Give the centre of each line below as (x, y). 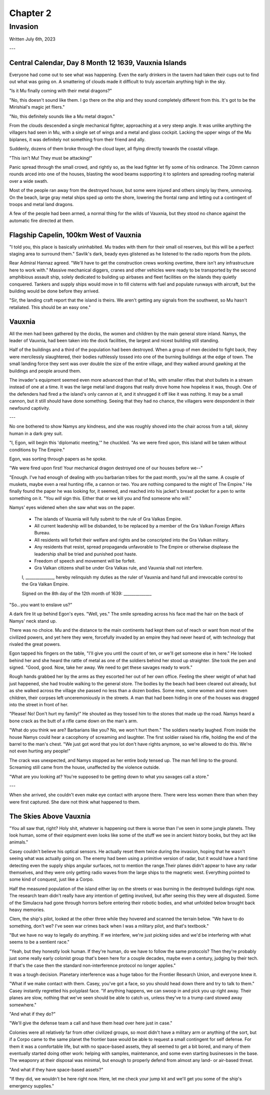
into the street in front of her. (39, 705)
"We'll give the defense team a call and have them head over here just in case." (91, 1023)
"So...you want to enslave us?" (41, 605)
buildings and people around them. (45, 371)
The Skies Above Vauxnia (50, 816)
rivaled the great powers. (35, 644)
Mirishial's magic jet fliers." (37, 107)
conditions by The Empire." (37, 450)
